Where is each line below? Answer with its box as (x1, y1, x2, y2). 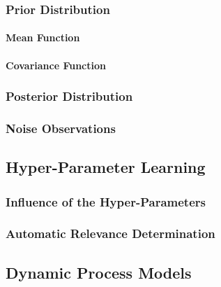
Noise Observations (6, 119, 116, 136)
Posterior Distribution (6, 87, 133, 105)
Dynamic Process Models (6, 261, 192, 283)
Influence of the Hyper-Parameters (6, 192, 206, 210)
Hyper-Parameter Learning (6, 156, 206, 178)
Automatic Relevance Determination (6, 225, 215, 242)
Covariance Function (6, 57, 106, 72)
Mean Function (6, 30, 80, 45)
